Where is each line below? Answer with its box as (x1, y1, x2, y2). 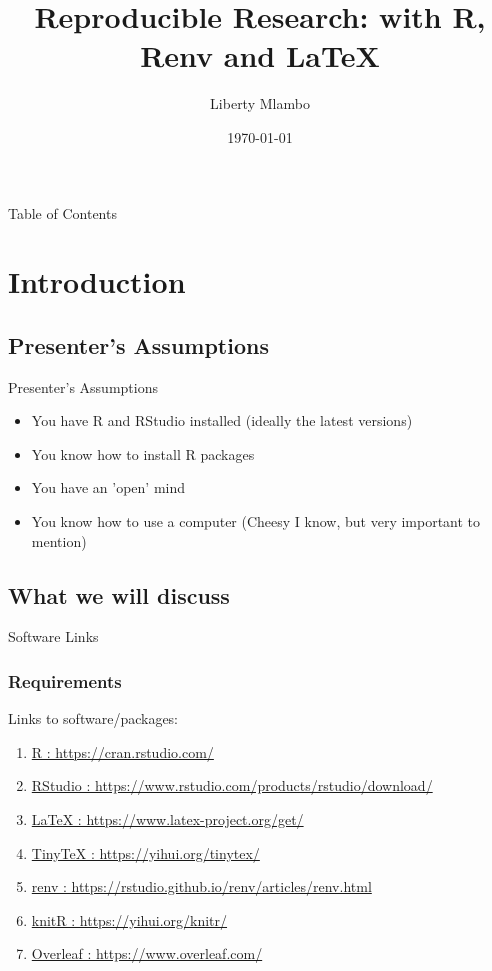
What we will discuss (8, 579, 230, 610)
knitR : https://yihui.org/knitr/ (31, 909, 228, 930)
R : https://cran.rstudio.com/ (31, 741, 214, 762)
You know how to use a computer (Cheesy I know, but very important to (31, 511, 481, 532)
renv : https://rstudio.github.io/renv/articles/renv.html (31, 876, 372, 897)
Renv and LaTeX (140, 35, 380, 76)
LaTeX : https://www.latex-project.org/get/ (31, 809, 304, 830)
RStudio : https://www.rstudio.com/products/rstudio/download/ (31, 775, 433, 796)
